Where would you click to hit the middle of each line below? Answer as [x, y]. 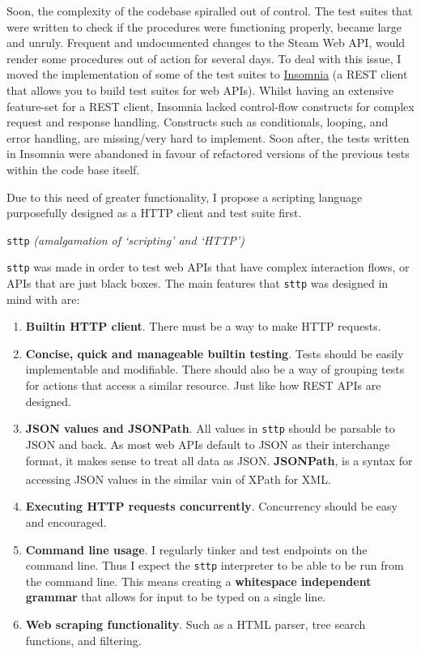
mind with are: [43, 299]
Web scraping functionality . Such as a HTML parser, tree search [196, 624]
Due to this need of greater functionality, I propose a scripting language [185, 197]
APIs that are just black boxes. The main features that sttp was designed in [198, 283]
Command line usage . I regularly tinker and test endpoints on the [196, 549]
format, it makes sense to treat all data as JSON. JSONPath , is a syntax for [219, 460]
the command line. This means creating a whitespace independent [198, 581]
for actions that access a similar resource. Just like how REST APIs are [203, 385]
